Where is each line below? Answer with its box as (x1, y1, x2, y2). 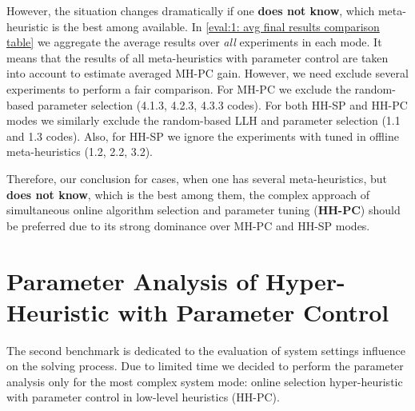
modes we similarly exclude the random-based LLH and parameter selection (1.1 (6, 112, 401, 129)
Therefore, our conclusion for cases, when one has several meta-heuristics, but (6, 170, 387, 186)
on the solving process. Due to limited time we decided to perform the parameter (6, 357, 404, 374)
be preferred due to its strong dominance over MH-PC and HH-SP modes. (6, 217, 370, 233)
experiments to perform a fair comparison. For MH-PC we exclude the (6, 80, 351, 97)
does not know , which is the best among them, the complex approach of (6, 186, 369, 202)
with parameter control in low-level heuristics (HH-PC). (6, 389, 280, 405)
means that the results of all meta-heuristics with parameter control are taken (6, 49, 389, 66)
